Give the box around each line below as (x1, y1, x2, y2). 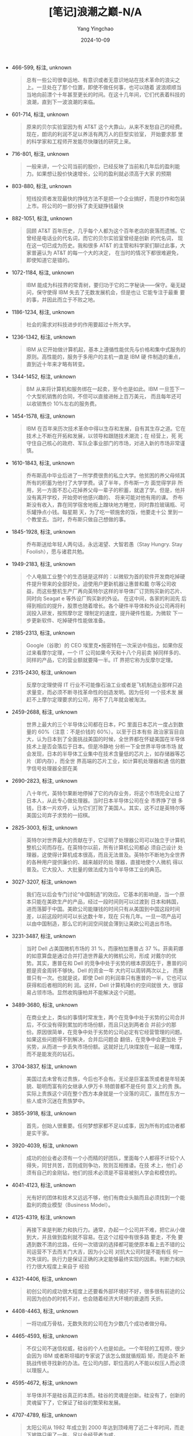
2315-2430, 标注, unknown (11, 668, 77, 676)
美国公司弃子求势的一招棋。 (26, 811, 94, 818)
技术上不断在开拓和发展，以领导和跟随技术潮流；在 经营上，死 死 (26, 432, 183, 439)
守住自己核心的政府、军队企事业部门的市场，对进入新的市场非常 (26, 439, 180, 446)
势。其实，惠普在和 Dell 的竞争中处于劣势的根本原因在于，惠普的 (26, 959, 182, 967)
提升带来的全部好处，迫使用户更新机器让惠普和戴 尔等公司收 (31, 580, 177, 587)
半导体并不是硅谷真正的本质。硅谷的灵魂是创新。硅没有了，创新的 (26, 1391, 185, 1399)
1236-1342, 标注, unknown (11, 333, 76, 340)
